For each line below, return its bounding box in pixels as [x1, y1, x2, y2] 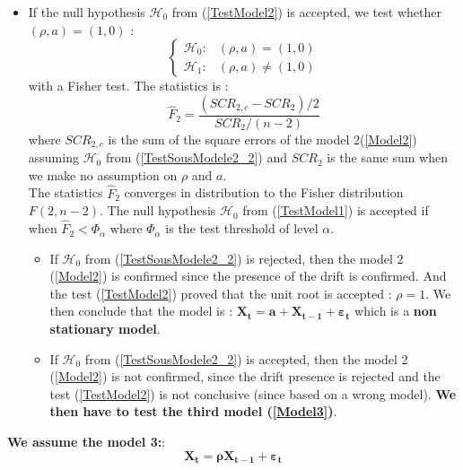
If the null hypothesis [28, 3, 145, 21]
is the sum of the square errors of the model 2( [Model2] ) [108, 129, 417, 148]
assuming [28, 148, 79, 167]
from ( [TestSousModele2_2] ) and [105, 148, 287, 167]
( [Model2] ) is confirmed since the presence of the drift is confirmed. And [49, 266, 447, 285]
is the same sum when [327, 148, 448, 167]
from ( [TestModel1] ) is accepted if [242, 201, 429, 220]
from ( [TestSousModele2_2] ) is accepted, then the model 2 [84, 349, 408, 368]
